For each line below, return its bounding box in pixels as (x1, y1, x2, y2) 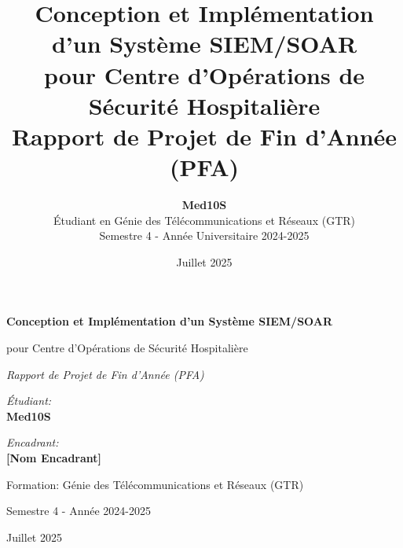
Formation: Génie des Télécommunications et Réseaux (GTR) (6, 476, 304, 492)
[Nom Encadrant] (6, 450, 102, 465)
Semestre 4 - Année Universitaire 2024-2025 (99, 227, 310, 244)
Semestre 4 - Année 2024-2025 (6, 502, 152, 519)
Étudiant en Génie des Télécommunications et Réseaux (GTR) (53, 211, 356, 228)
